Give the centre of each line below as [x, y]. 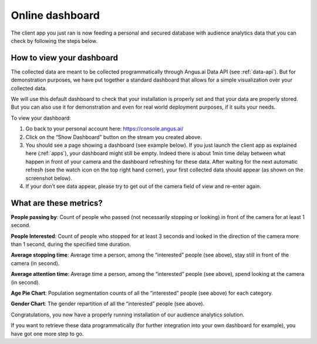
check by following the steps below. [54, 41]
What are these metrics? [57, 203]
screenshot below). [49, 178]
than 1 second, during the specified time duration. [71, 244]
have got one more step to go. [47, 333]
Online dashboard [55, 15]
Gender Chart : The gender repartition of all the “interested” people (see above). [108, 304]
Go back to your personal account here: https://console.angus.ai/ [104, 129]
